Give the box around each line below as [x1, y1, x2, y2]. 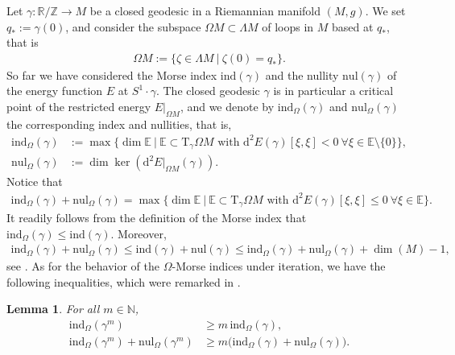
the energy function [6, 82, 103, 99]
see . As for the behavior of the [6, 258, 160, 275]
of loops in [262, 18, 314, 35]
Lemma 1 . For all [6, 300, 100, 317]
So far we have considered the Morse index [6, 66, 217, 83]
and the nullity [265, 66, 339, 83]
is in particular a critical [273, 82, 394, 99]
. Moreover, [110, 225, 167, 241]
